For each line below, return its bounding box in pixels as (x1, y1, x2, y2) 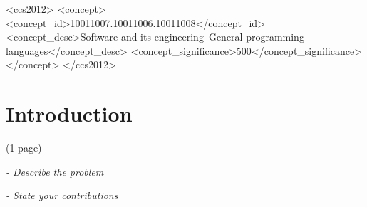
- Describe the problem (6, 164, 104, 179)
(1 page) (6, 140, 42, 155)
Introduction (6, 99, 133, 128)
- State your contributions (6, 188, 118, 203)
